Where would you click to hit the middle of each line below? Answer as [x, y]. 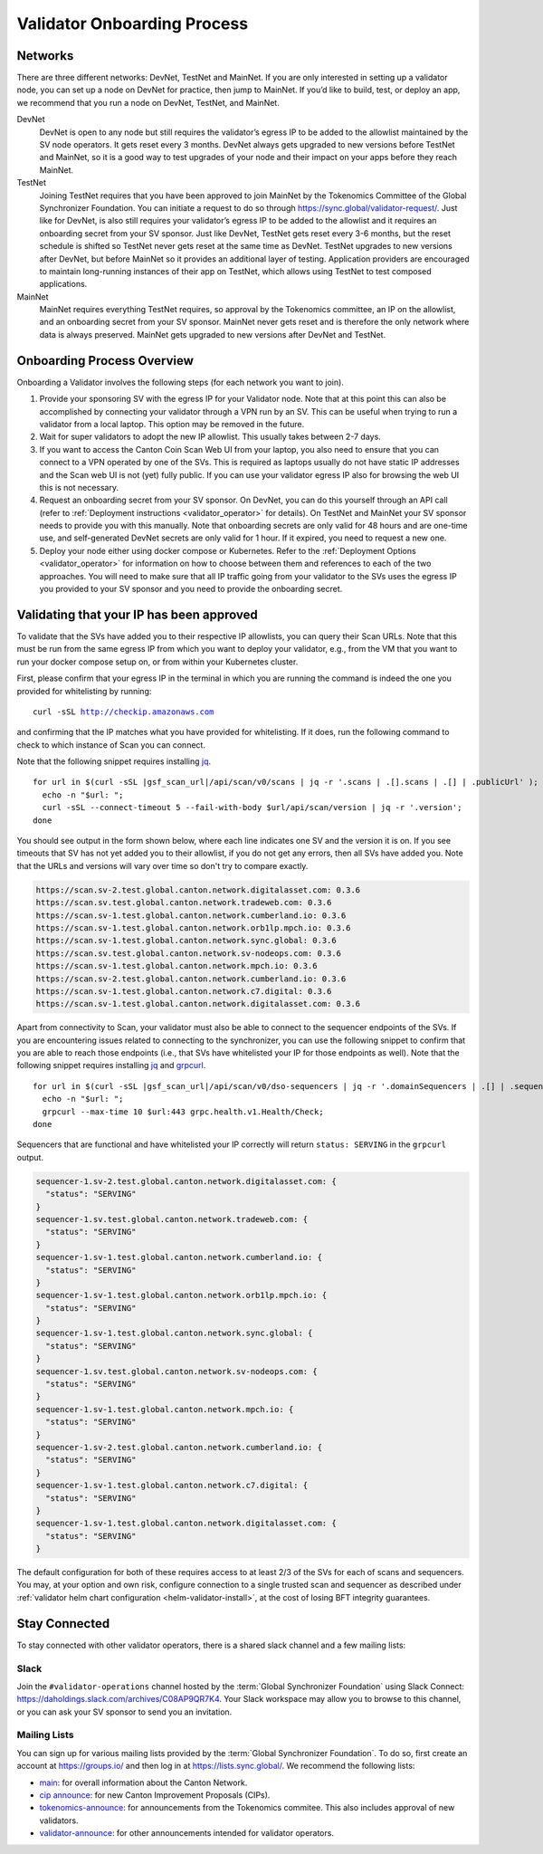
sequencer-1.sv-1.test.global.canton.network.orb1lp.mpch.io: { [181, 1295]
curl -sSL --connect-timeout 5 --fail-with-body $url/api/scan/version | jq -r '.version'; [252, 808]
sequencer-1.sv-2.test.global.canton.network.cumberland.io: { [179, 1447]
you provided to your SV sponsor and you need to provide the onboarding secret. [191, 589]
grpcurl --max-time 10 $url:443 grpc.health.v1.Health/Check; [183, 1112]
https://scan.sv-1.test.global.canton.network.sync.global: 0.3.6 [186, 941]
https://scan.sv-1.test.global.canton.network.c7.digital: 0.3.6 [184, 991]
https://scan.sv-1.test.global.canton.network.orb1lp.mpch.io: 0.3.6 [193, 927]
